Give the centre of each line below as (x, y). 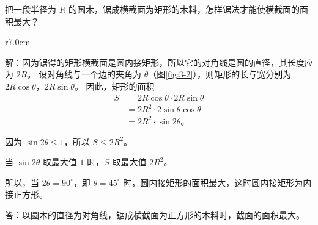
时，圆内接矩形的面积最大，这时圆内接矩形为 (213, 182)
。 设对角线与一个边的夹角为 (84, 74)
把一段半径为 (31, 9)
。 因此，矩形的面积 (114, 86)
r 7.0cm (18, 42)
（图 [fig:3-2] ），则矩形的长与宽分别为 (220, 74)
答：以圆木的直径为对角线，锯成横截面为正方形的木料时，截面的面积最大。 (155, 215)
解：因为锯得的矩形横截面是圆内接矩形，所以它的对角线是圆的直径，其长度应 (159, 62)
